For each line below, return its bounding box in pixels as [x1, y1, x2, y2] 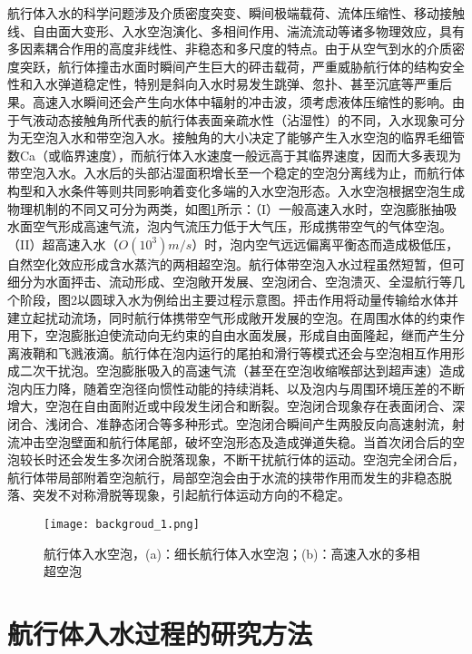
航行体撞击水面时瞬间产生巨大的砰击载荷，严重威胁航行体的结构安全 [57, 56, 465, 75]
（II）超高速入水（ [7, 234, 119, 253]
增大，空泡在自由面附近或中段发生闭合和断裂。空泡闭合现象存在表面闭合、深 [7, 396, 465, 415]
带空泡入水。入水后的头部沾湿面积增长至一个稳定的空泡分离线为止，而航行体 [7, 163, 465, 182]
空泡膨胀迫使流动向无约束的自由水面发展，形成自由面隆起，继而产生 [44, 326, 452, 345]
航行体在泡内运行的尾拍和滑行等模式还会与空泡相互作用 [121, 343, 452, 362]
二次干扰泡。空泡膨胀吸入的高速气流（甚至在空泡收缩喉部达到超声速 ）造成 [19, 361, 465, 380]
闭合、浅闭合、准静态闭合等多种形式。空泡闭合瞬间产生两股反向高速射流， [7, 415, 452, 434]
